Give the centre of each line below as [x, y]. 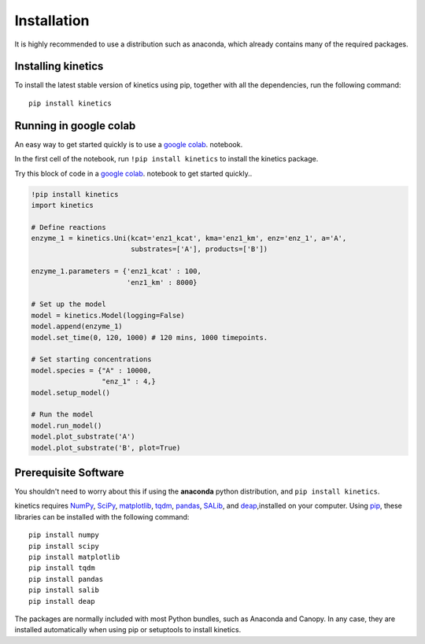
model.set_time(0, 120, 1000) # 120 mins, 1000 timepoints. [150, 337]
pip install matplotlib [74, 557]
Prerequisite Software [69, 472]
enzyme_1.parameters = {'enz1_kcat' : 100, [116, 271]
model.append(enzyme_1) [77, 326]
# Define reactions [68, 227]
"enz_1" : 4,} [129, 381]
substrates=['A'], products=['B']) [199, 249]
